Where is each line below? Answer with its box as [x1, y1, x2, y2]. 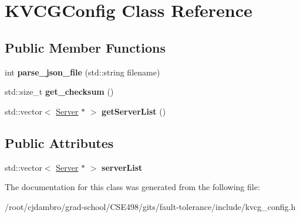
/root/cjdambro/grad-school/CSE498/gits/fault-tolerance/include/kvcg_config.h [5, 200, 296, 212]
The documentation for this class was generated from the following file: [5, 181, 260, 193]
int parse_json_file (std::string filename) [5, 66, 160, 78]
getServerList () [102, 105, 166, 117]
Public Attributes [5, 133, 114, 151]
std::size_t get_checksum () [5, 85, 114, 98]
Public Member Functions [5, 38, 166, 56]
